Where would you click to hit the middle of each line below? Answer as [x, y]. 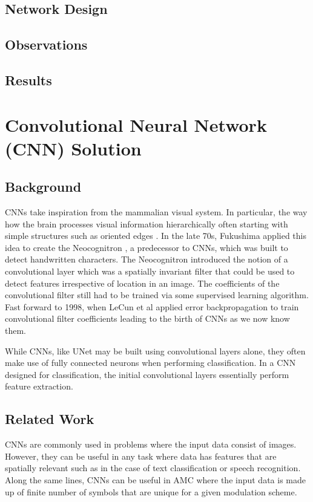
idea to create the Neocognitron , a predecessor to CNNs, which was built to [147, 247]
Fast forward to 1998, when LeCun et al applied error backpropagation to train [152, 306]
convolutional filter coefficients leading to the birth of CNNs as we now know [147, 318]
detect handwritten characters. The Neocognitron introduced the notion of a [147, 259]
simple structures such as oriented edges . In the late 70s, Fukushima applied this [156, 236]
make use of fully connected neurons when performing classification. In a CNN [150, 363]
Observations [46, 44]
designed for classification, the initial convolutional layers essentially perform [147, 374]
